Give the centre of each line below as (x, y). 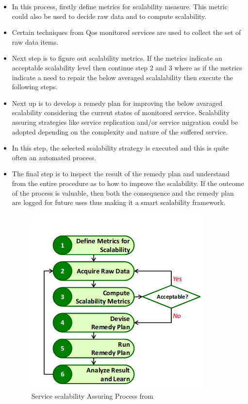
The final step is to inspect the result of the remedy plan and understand (121, 174)
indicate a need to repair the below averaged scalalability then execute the (122, 77)
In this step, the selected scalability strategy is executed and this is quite (120, 148)
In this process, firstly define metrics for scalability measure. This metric (120, 6)
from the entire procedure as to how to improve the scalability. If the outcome (128, 183)
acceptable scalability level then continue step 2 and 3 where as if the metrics (127, 67)
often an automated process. (54, 157)
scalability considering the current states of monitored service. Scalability (121, 112)
